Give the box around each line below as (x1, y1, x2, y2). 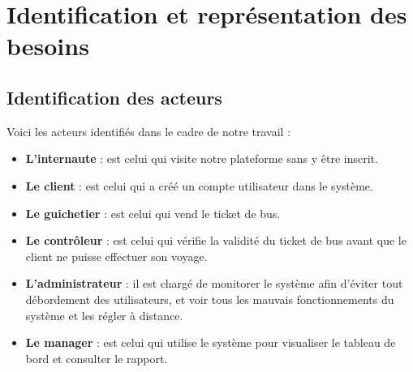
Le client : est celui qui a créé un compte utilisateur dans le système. (25, 177, 373, 194)
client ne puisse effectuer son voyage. (25, 247, 208, 264)
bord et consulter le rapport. (25, 349, 168, 366)
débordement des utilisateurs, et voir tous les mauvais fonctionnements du (25, 290, 394, 307)
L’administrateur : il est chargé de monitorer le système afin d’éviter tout (25, 275, 403, 292)
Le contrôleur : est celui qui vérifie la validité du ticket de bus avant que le (25, 232, 407, 249)
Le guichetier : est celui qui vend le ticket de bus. (25, 204, 281, 221)
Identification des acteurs (6, 84, 222, 109)
